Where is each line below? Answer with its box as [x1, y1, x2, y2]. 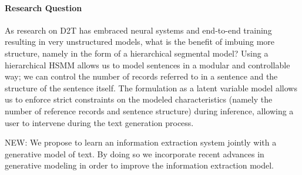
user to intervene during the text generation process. [5, 116, 194, 128]
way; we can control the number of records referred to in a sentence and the [5, 70, 278, 82]
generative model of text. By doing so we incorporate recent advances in [5, 147, 264, 160]
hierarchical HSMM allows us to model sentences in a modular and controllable [5, 58, 290, 71]
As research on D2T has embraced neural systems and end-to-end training [5, 24, 272, 36]
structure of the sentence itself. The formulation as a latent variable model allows [5, 81, 297, 94]
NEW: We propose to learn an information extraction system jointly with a [5, 136, 277, 148]
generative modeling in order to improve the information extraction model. [5, 159, 274, 171]
